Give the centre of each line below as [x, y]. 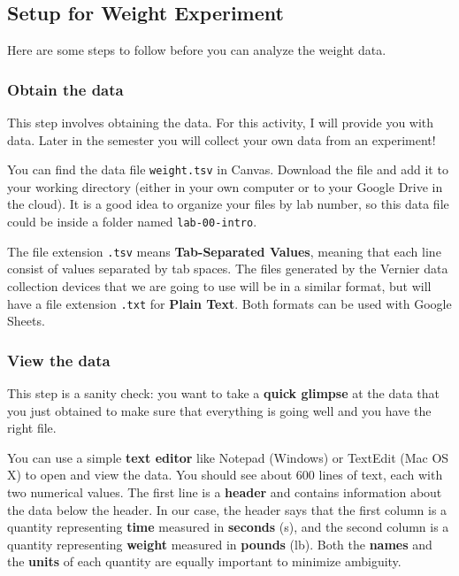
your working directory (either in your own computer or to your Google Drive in [225, 186]
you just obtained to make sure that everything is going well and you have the [219, 410]
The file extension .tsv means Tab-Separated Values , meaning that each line [224, 251]
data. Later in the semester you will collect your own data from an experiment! [222, 139]
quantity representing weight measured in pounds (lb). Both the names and [220, 544]
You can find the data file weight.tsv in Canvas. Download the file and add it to [228, 169]
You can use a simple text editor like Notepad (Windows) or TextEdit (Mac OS [228, 457]
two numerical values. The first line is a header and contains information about [225, 492]
